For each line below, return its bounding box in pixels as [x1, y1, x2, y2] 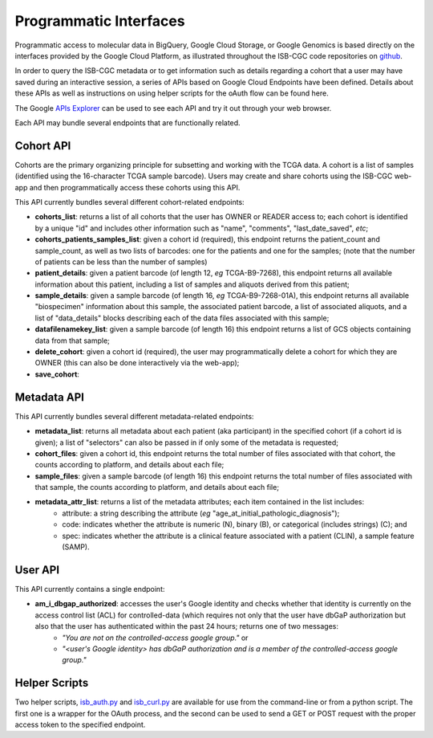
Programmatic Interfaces [14, 12, 185, 30]
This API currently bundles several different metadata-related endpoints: [14, 411, 254, 421]
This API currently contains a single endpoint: [14, 584, 165, 593]
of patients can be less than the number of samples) [34, 257, 208, 267]
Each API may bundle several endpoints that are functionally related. [14, 117, 241, 128]
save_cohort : [34, 369, 80, 379]
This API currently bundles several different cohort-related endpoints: [14, 197, 245, 206]
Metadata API [14, 390, 84, 404]
